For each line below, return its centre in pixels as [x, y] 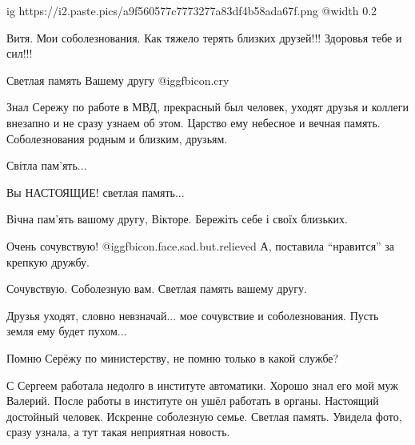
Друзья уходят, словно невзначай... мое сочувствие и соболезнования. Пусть [193, 315]
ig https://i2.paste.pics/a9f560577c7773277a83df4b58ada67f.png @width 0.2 [192, 10]
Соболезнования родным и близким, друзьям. [117, 138]
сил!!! [20, 53]
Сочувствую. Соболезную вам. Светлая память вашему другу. [157, 289]
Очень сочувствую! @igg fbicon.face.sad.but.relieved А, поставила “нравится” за [201, 245]
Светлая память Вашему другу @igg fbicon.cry [118, 80]
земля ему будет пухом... [67, 331]
